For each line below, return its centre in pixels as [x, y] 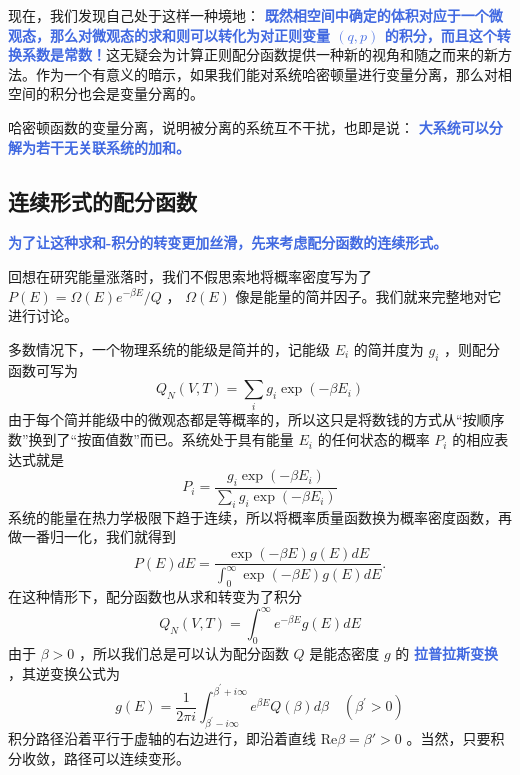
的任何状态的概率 [373, 439]
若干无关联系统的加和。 [112, 146]
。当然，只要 [448, 738]
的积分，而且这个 [440, 34]
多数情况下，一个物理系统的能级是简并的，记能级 [169, 348]
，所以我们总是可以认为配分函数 [183, 653]
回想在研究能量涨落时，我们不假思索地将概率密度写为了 [190, 275]
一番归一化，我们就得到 [98, 536]
